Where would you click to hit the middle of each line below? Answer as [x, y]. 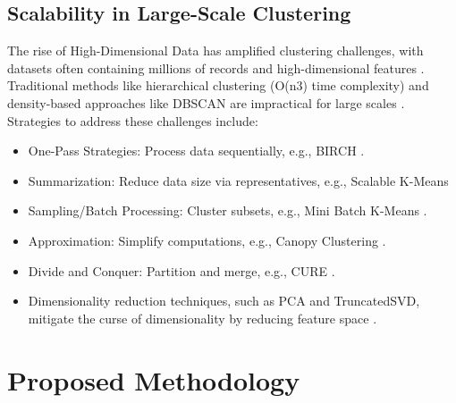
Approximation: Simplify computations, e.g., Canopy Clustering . [207, 240]
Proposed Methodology [154, 379]
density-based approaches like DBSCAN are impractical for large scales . [206, 102]
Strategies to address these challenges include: [133, 120]
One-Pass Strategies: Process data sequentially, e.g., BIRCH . [196, 151]
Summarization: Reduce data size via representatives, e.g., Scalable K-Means [238, 180]
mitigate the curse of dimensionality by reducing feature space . [203, 318]
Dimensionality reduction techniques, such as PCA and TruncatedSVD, [224, 301]
